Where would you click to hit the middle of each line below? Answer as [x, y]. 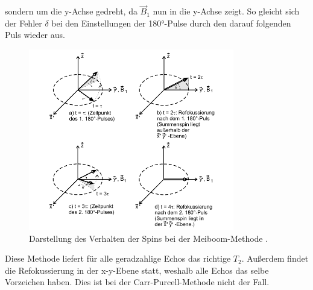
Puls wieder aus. [35, 35]
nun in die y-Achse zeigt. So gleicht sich [226, 11]
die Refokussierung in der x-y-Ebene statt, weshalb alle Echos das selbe [137, 270]
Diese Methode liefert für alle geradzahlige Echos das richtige [118, 258]
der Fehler [24, 23]
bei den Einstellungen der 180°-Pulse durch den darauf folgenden [171, 23]
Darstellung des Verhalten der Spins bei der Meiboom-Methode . [149, 238]
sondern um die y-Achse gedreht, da [71, 11]
